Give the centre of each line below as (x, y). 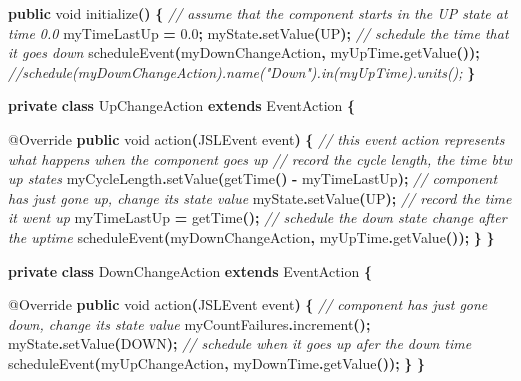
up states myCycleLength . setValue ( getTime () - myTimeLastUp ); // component (253, 178)
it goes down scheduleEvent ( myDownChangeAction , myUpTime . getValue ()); (244, 52)
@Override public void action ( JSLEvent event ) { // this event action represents (256, 138)
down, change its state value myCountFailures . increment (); (189, 323)
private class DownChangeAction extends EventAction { (190, 270)
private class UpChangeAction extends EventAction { (182, 105)
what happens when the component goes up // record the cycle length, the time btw (260, 158)
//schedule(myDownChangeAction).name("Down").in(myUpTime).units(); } (242, 71)
